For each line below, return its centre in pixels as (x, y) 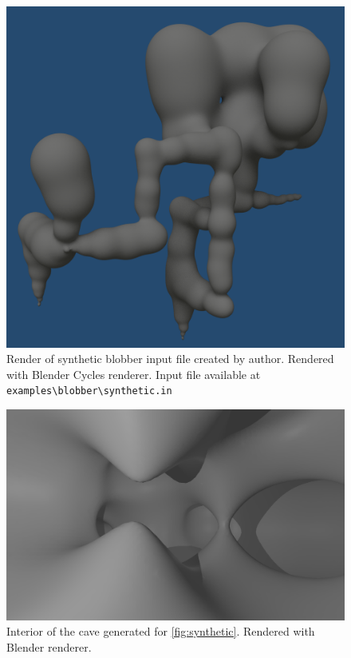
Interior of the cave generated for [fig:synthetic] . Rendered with (161, 631)
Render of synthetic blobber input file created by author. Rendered (170, 359)
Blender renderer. (49, 646)
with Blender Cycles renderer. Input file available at (134, 374)
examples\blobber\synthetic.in (89, 391)
